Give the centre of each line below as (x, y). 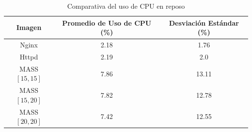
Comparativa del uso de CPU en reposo (126, 6)
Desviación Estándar (204, 22)
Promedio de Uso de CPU (107, 22)
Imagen (29, 27)
